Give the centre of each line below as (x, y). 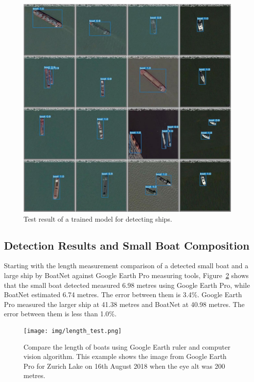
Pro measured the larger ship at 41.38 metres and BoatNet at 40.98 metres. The (124, 304)
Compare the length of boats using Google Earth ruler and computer (127, 346)
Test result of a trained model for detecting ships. (98, 218)
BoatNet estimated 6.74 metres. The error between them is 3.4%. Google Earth (123, 294)
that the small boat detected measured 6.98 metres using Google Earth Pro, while (127, 285)
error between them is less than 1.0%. (60, 314)
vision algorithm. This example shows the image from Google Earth (125, 356)
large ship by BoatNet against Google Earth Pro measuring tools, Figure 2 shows (127, 275)
